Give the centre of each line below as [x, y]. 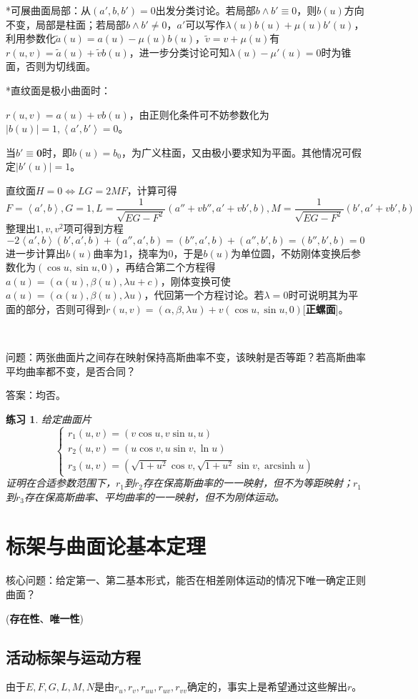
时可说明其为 [318, 295]
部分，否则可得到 [65, 308]
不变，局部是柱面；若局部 [66, 24]
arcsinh [280, 466]
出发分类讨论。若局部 [205, 10]
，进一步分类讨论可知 [179, 52]
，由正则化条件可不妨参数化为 [199, 114]
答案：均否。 [36, 395]
